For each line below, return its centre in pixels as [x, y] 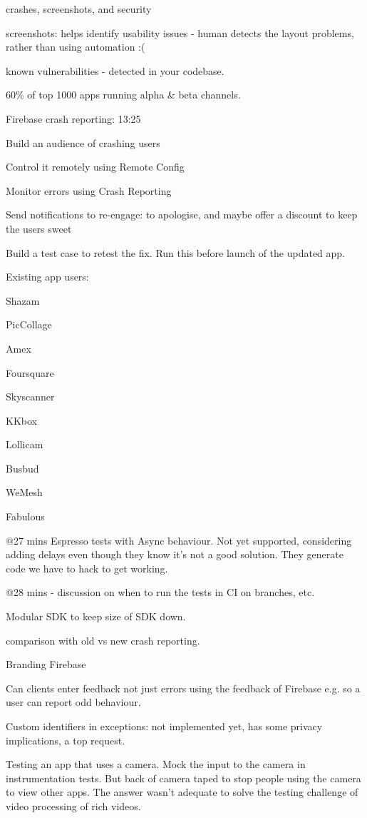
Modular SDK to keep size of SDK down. [96, 616]
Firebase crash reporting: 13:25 [73, 118]
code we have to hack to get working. [87, 568]
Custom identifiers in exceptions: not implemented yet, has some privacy [164, 726]
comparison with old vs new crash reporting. [103, 640]
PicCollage [29, 324]
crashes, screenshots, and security [79, 9]
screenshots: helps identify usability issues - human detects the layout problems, [180, 32]
